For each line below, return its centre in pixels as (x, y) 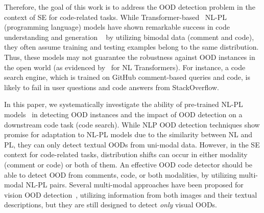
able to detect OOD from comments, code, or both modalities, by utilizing (121, 174)
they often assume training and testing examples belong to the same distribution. (131, 47)
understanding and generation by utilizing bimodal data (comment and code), (129, 37)
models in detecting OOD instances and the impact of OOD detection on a (123, 114)
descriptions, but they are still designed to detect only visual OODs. (111, 205)
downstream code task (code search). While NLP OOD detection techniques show (132, 124)
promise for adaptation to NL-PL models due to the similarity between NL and (128, 134)
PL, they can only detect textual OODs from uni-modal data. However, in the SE (132, 144)
